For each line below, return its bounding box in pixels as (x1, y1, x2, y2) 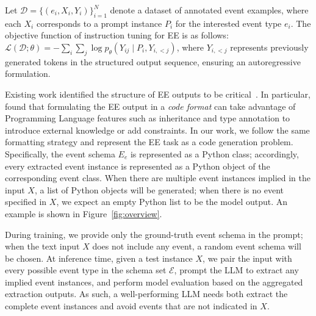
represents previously (230, 40, 309, 53)
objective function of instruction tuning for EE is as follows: (5, 29, 229, 41)
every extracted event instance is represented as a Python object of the (5, 159, 270, 172)
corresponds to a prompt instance (36, 16, 162, 29)
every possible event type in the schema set (5, 264, 167, 276)
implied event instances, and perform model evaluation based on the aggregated (5, 275, 303, 288)
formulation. (5, 67, 51, 80)
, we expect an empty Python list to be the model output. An (56, 195, 288, 208)
